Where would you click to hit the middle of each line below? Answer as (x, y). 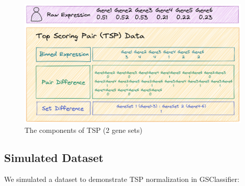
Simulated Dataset (54, 158)
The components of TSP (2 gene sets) (83, 130)
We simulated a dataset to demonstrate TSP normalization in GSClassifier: (122, 179)
